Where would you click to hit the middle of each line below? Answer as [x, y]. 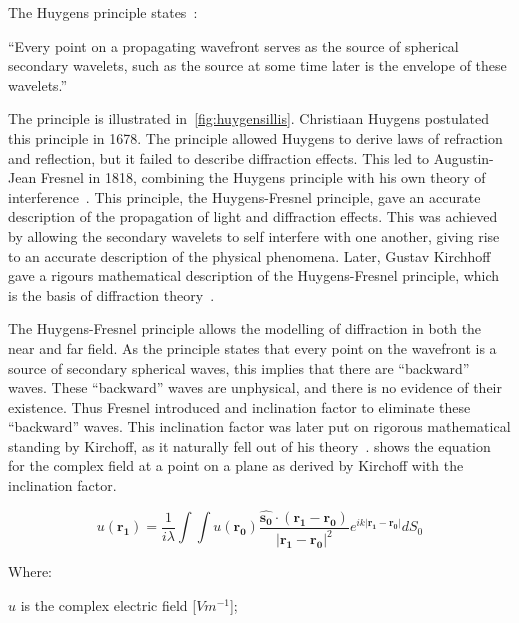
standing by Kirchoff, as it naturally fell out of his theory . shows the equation [249, 445]
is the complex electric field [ [108, 604]
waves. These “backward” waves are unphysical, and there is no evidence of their [255, 387]
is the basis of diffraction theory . [111, 294]
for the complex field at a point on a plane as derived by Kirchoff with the [236, 465]
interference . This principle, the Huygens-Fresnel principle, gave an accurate [244, 196]
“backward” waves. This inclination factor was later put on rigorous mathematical [259, 426]
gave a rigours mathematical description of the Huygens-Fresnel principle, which [254, 275]
